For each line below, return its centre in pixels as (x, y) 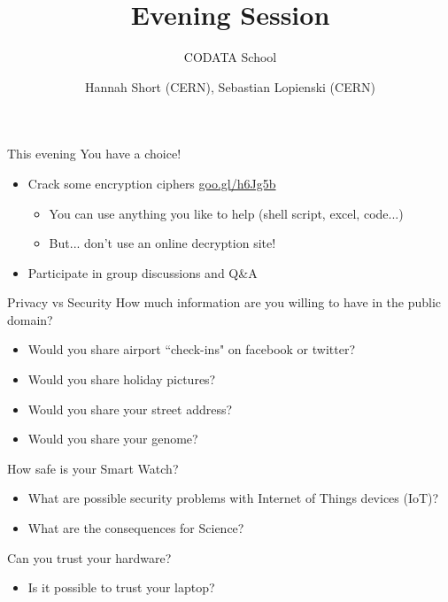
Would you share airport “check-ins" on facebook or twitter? (192, 349)
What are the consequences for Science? (136, 528)
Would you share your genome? (113, 439)
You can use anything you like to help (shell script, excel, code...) (226, 213)
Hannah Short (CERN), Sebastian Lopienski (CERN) (230, 86)
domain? (30, 319)
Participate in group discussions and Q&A (143, 272)
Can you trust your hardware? (89, 557)
